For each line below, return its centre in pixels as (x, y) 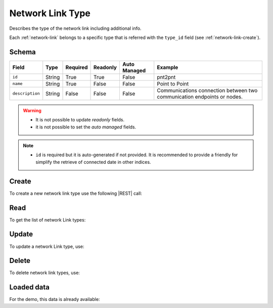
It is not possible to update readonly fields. (80, 120)
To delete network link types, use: (45, 273)
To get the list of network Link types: (48, 219)
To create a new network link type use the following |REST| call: (76, 193)
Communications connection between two (207, 90)
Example (168, 67)
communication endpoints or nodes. (200, 97)
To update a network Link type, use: (47, 246)
